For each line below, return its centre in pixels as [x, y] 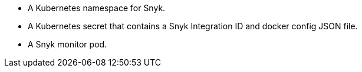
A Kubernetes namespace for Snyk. [97, 8]
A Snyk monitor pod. [68, 44]
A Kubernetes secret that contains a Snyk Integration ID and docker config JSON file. [193, 26]
